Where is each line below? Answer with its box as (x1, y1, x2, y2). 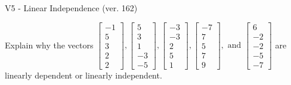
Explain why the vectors (5, 38, 94, 51)
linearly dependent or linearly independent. (5, 68, 162, 81)
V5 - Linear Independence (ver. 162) (5, 2, 138, 14)
